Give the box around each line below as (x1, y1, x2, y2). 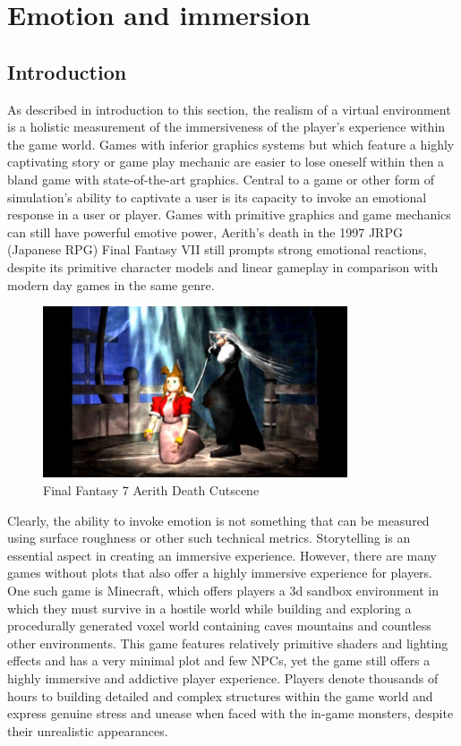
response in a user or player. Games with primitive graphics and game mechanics (7, 205, 451, 224)
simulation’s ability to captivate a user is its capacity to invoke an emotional (7, 187, 427, 206)
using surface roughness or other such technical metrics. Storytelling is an (7, 528, 411, 547)
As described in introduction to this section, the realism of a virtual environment (7, 99, 451, 118)
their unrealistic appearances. (7, 721, 168, 740)
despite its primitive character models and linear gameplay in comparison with (7, 257, 439, 276)
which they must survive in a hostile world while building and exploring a (7, 598, 412, 617)
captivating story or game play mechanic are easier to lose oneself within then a (7, 152, 445, 171)
